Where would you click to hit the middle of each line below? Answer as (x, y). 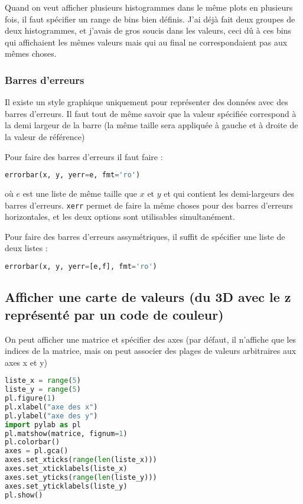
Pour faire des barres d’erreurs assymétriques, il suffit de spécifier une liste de (145, 236)
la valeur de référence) (45, 136)
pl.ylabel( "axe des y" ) (51, 416)
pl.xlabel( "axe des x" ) (51, 407)
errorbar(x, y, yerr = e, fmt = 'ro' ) (73, 175)
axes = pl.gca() (37, 451)
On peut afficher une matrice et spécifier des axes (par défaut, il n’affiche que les (151, 339)
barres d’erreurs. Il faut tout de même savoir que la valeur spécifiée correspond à (151, 113)
